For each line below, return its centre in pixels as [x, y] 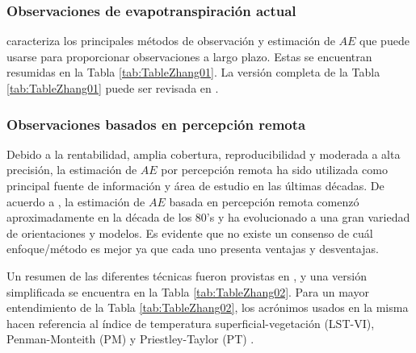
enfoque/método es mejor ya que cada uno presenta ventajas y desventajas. [193, 249]
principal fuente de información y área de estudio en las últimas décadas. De [195, 185]
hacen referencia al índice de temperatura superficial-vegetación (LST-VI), [191, 323]
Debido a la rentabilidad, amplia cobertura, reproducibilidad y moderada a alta [204, 154]
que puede [384, 41]
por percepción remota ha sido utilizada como [274, 170]
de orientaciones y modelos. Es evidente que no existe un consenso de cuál [190, 233]
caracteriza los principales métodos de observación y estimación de [171, 41]
